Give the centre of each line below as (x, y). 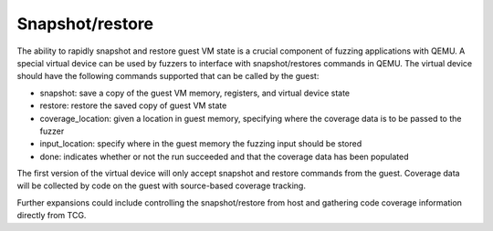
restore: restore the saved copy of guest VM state (133, 105)
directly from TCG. (52, 216)
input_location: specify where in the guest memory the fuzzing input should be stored (201, 144)
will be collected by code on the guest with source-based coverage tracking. (161, 186)
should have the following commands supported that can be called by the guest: (168, 76)
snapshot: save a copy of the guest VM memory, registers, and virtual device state (195, 93)
